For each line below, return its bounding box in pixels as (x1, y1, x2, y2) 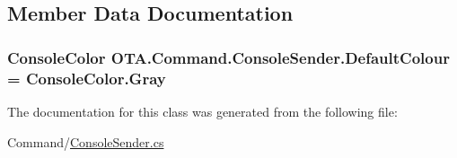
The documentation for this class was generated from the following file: (7, 101, 398, 120)
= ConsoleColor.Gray (7, 66, 166, 89)
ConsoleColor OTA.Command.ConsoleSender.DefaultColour (7, 46, 450, 68)
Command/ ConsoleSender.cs (7, 132, 164, 151)
